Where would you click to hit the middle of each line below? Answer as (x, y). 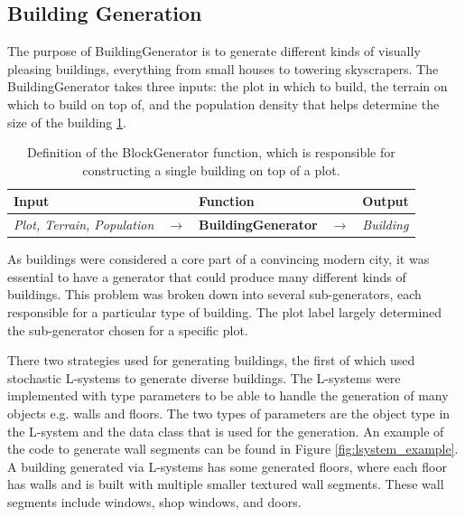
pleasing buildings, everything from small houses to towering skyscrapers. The (223, 68)
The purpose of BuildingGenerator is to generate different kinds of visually (214, 51)
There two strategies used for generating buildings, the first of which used (211, 360)
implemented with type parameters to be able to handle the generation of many (228, 395)
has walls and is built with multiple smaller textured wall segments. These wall (226, 484)
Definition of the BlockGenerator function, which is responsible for (211, 152)
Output (386, 201)
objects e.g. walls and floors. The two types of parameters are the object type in (229, 414)
